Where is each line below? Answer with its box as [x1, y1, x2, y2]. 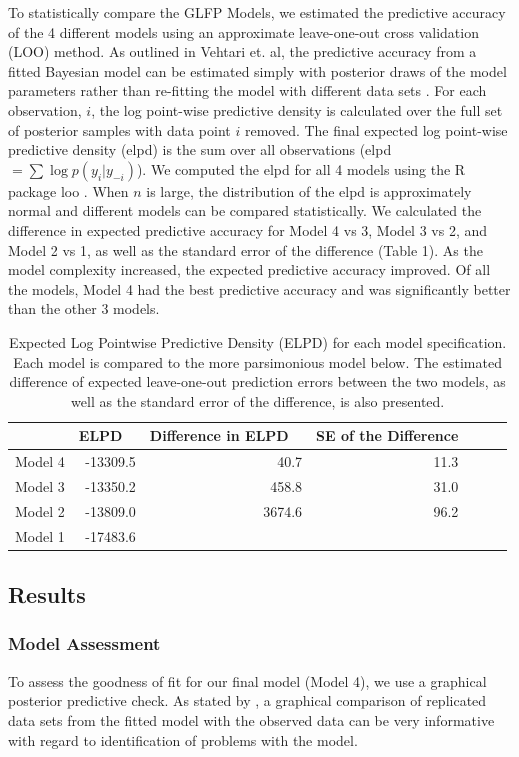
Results [8, 579, 86, 610]
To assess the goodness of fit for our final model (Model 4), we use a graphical [8, 670, 487, 691]
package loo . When [8, 180, 129, 201]
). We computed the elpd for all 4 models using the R [136, 158, 466, 179]
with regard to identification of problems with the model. [8, 729, 358, 750]
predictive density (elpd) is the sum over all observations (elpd [8, 139, 392, 160]
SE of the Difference [316, 425, 459, 446]
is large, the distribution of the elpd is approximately [146, 180, 472, 201]
